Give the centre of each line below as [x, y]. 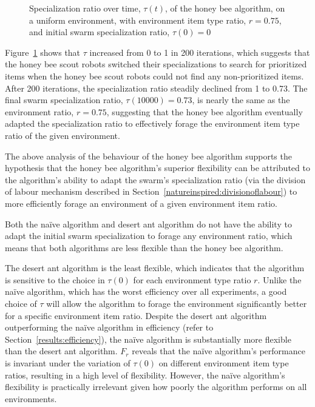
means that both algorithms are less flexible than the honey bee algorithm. [144, 247]
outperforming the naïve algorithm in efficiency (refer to [109, 327]
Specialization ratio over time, [85, 8]
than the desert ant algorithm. [61, 351]
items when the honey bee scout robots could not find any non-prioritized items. [154, 76]
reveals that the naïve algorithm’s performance [218, 351]
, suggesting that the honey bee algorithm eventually [205, 111]
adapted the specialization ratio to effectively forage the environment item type [152, 123]
